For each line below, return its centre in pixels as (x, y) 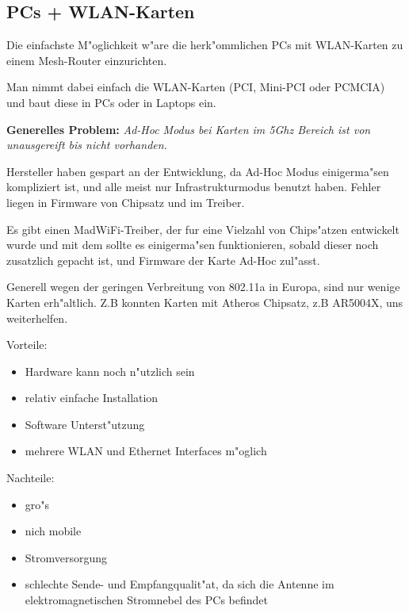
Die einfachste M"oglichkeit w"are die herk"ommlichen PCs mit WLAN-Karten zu (205, 45)
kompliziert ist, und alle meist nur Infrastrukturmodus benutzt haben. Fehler (194, 187)
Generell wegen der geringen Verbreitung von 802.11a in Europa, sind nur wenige (203, 287)
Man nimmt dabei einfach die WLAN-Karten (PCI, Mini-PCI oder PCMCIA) (196, 87)
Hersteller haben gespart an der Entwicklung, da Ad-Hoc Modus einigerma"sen (198, 171)
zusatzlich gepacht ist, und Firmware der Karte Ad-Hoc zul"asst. (163, 260)
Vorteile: (27, 345)
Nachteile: (31, 478)
